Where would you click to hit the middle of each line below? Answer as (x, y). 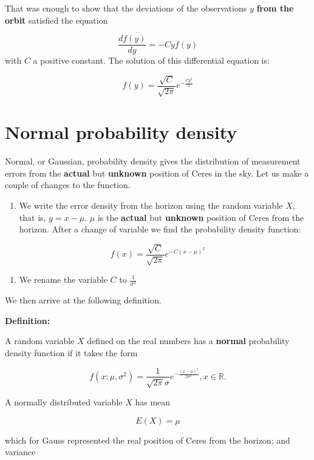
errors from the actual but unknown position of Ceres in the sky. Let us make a (157, 173)
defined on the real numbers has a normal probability (188, 341)
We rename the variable (63, 279)
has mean (153, 401)
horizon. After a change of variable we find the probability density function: (160, 229)
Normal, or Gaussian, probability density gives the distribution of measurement (153, 161)
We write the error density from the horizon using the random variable (151, 205)
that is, (32, 217)
